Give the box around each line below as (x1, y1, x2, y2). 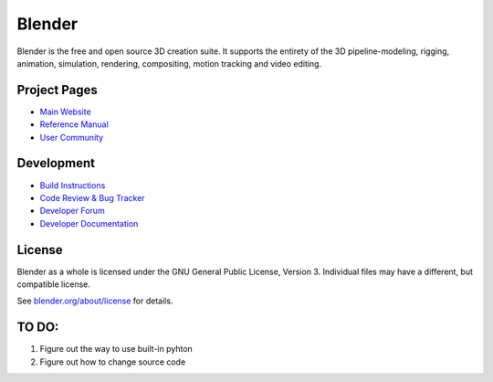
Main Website (39, 106, 91, 117)
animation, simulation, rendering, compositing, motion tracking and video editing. (16, 58, 322, 69)
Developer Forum (39, 206, 105, 217)
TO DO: (16, 320, 59, 335)
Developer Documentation (39, 218, 139, 228)
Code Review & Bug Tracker (39, 192, 145, 203)
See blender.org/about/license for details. (16, 295, 173, 306)
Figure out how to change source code (39, 356, 186, 367)
